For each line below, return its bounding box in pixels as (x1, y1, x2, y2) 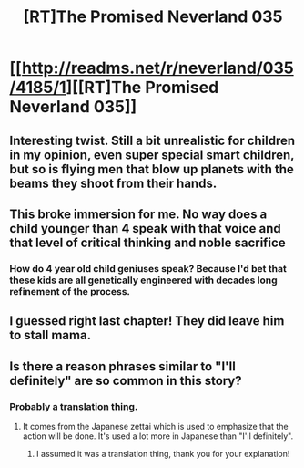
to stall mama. (9, 328, 92, 343)
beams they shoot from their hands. (9, 175, 218, 191)
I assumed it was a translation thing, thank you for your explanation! (35, 448, 290, 459)
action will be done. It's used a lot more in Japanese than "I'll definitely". (22, 431, 294, 442)
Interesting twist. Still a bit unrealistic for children (9, 132, 296, 148)
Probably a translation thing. (9, 400, 138, 412)
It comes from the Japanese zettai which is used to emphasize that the (22, 421, 289, 432)
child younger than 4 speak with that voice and (9, 221, 282, 236)
